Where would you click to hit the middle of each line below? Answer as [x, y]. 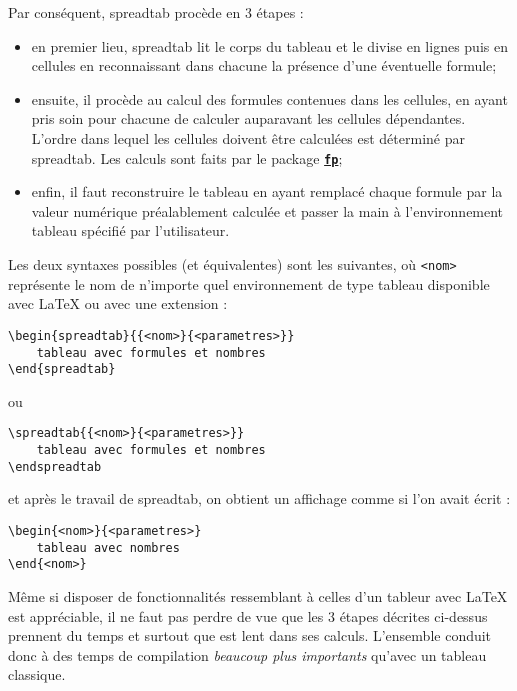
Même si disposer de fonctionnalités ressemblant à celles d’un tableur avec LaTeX [258, 595]
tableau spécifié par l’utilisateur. [130, 230]
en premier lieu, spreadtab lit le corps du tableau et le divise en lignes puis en [269, 45]
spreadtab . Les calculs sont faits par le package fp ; [187, 157]
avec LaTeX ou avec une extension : [118, 303]
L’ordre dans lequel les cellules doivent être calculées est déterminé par [248, 137]
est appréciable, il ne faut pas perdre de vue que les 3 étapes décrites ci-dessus [248, 615]
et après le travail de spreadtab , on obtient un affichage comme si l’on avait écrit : [259, 498]
